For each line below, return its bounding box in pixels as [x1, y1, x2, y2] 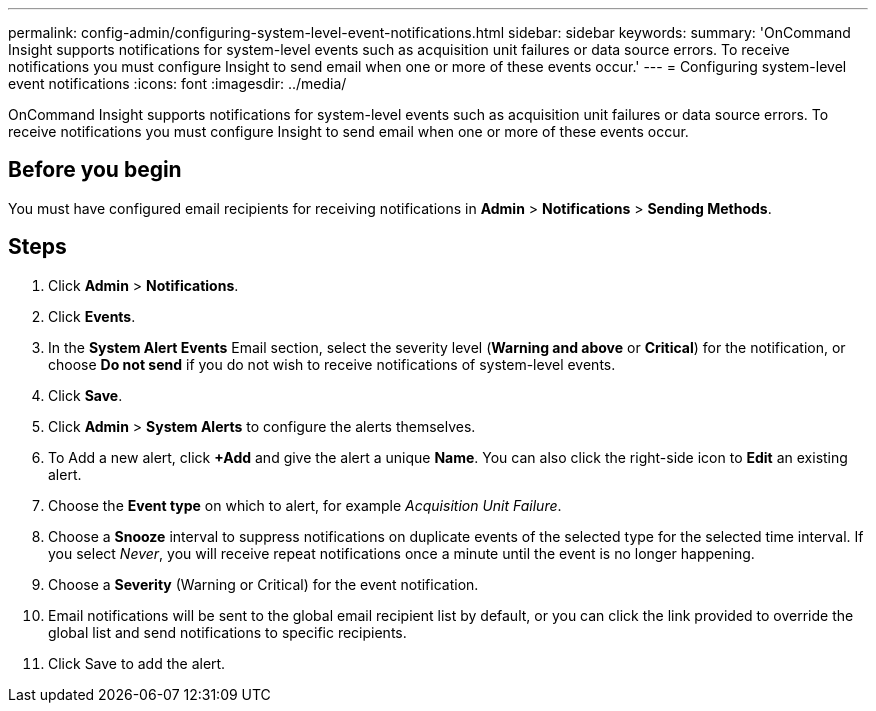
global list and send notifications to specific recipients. [48, 623, 407, 641]
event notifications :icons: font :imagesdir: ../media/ [8, 75, 347, 92]
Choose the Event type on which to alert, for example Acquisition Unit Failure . [48, 496, 562, 514]
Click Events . [48, 307, 136, 325]
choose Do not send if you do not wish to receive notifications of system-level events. [48, 355, 616, 373]
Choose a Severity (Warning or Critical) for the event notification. [48, 575, 479, 593]
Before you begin [8, 157, 182, 183]
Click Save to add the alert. [48, 654, 226, 672]
